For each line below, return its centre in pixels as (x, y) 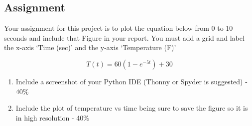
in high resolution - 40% (52, 117)
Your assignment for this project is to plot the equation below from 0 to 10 (119, 28)
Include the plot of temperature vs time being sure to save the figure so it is (132, 108)
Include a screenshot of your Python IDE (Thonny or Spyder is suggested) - (131, 81)
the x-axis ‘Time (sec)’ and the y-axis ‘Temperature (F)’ (90, 47)
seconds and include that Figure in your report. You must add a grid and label (124, 37)
